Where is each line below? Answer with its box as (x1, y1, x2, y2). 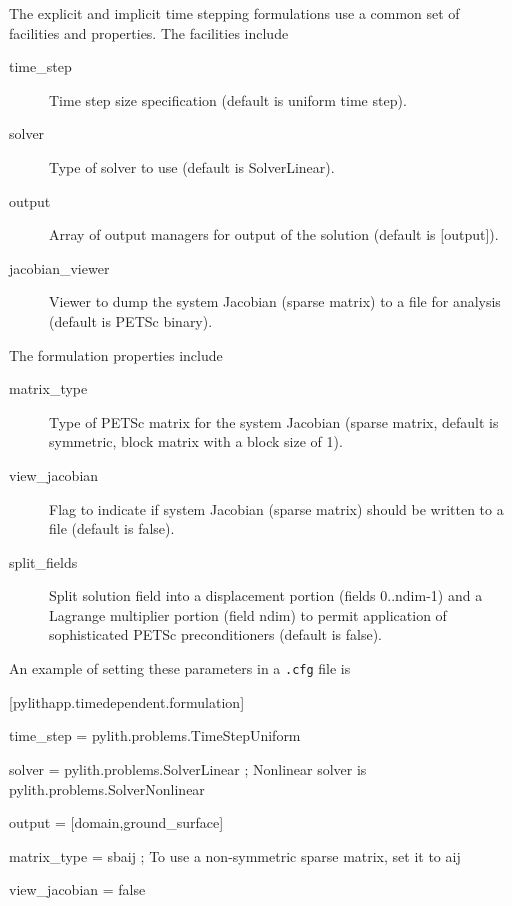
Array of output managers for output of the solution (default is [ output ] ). (49, 224, 499, 245)
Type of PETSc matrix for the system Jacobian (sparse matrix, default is (49, 411, 499, 432)
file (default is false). (49, 518, 175, 539)
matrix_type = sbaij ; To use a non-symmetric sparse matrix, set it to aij (9, 845, 461, 866)
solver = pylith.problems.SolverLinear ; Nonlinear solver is (9, 758, 367, 779)
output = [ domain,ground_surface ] (9, 812, 224, 833)
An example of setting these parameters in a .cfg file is (9, 658, 351, 679)
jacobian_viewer (9, 257, 110, 278)
